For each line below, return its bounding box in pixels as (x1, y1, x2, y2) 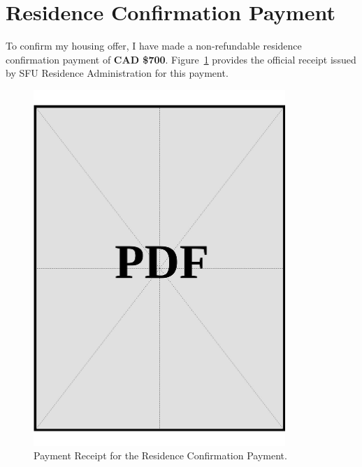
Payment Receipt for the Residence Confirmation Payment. (34, 448, 287, 463)
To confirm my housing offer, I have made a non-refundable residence (6, 38, 302, 53)
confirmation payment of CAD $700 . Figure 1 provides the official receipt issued (6, 52, 356, 66)
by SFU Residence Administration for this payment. (6, 66, 229, 80)
